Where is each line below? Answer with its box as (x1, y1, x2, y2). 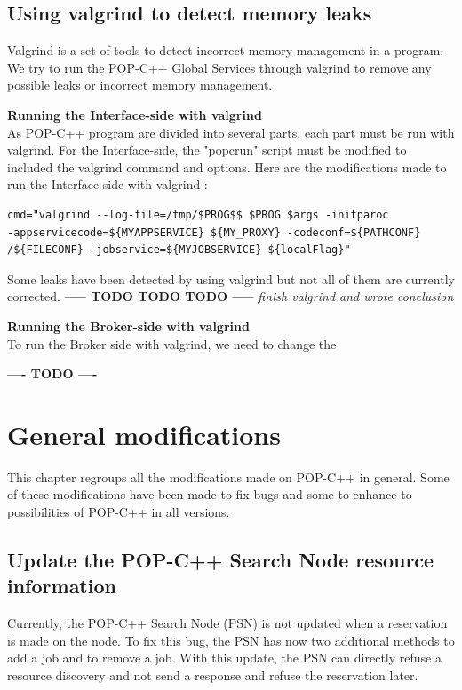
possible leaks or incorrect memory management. (7, 75, 273, 94)
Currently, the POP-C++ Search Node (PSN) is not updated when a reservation (7, 614, 448, 632)
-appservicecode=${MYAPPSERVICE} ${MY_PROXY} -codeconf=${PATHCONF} (7, 226, 421, 239)
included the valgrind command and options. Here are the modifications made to (7, 157, 447, 176)
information (7, 572, 116, 599)
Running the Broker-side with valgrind (7, 316, 250, 335)
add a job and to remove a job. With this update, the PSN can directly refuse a (7, 648, 442, 667)
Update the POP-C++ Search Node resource (7, 546, 434, 573)
